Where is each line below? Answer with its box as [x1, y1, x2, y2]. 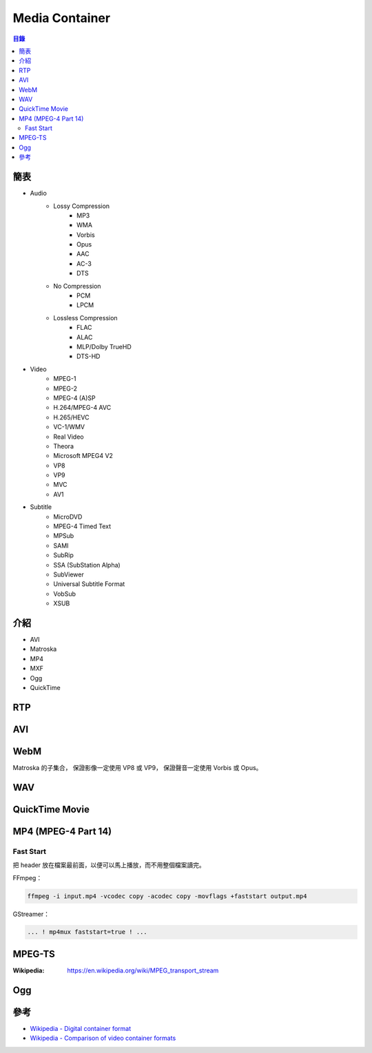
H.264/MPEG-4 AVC [53, 404, 112, 412]
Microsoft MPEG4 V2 [53, 452, 114, 460]
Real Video [53, 432, 84, 441]
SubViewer [53, 570, 84, 578]
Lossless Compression [53, 313, 118, 322]
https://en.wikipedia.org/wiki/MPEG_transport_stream [67, 966, 219, 974]
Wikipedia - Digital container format [30, 1024, 132, 1032]
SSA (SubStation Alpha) [53, 561, 121, 569]
